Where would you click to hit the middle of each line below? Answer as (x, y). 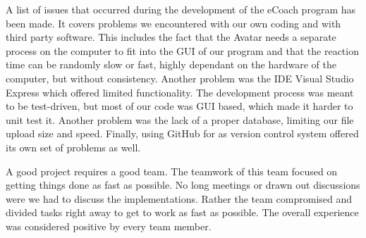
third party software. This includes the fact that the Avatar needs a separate (171, 37)
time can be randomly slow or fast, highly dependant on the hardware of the (171, 64)
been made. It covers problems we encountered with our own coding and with (173, 23)
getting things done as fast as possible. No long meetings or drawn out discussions (183, 185)
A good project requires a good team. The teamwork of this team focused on (172, 171)
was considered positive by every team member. (109, 226)
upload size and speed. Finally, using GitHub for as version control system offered (182, 133)
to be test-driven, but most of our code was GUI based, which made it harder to (179, 106)
